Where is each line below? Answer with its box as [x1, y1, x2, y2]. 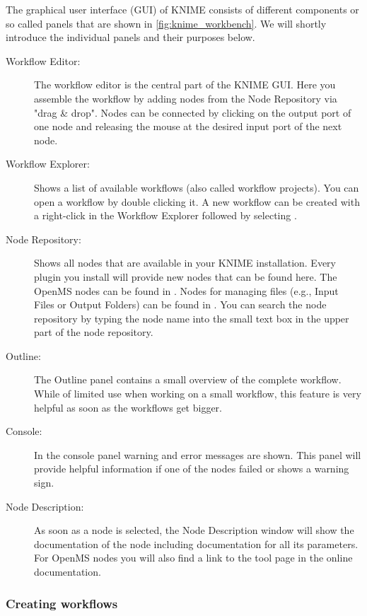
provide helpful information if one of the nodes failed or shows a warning [34, 461, 349, 476]
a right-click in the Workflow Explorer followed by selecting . [34, 208, 297, 223]
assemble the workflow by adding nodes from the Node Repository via [34, 91, 337, 105]
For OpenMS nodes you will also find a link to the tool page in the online [34, 550, 353, 565]
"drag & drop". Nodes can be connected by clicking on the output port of [34, 105, 351, 120]
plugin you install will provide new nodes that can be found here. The [34, 269, 337, 284]
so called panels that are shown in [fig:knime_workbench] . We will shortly [6, 16, 327, 30]
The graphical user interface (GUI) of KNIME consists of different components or [6, 2, 359, 16]
